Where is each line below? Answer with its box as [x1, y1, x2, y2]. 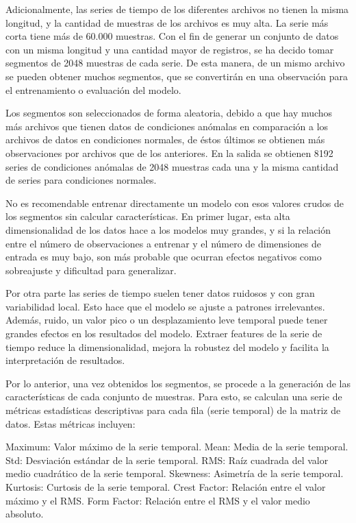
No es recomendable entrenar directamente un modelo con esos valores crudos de [5, 195, 344, 210]
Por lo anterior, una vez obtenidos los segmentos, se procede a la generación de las [5, 376, 351, 390]
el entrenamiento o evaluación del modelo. [5, 82, 181, 97]
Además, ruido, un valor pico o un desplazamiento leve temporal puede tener [5, 313, 328, 327]
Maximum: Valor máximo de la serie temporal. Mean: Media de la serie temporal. [5, 439, 348, 454]
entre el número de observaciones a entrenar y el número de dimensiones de [5, 236, 321, 250]
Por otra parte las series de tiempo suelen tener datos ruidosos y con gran [5, 286, 315, 300]
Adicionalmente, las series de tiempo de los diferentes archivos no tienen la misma [5, 2, 349, 16]
